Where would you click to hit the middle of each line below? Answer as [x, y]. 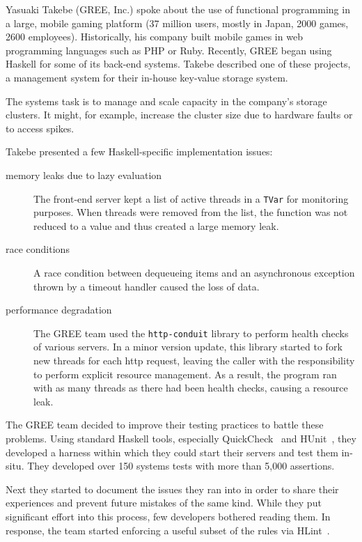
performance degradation [59, 310]
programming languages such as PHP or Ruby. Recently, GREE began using [169, 50]
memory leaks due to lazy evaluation [84, 175]
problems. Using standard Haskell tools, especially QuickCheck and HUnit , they [181, 438]
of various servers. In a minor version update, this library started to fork [188, 347]
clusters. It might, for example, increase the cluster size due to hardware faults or [179, 115]
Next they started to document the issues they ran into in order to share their [172, 489]
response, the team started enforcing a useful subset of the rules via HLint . [168, 530]
